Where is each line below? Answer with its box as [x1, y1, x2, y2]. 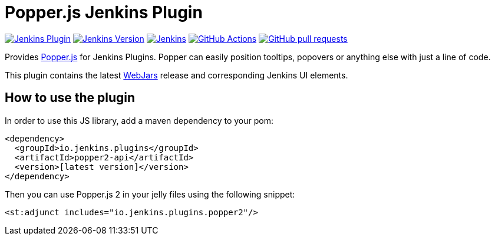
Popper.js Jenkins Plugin [5, 2, 203, 22]
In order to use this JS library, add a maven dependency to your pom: [5, 115, 273, 126]
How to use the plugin [5, 90, 136, 106]
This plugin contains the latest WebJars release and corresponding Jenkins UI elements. [5, 70, 348, 80]
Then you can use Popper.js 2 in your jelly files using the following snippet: [5, 189, 295, 199]
